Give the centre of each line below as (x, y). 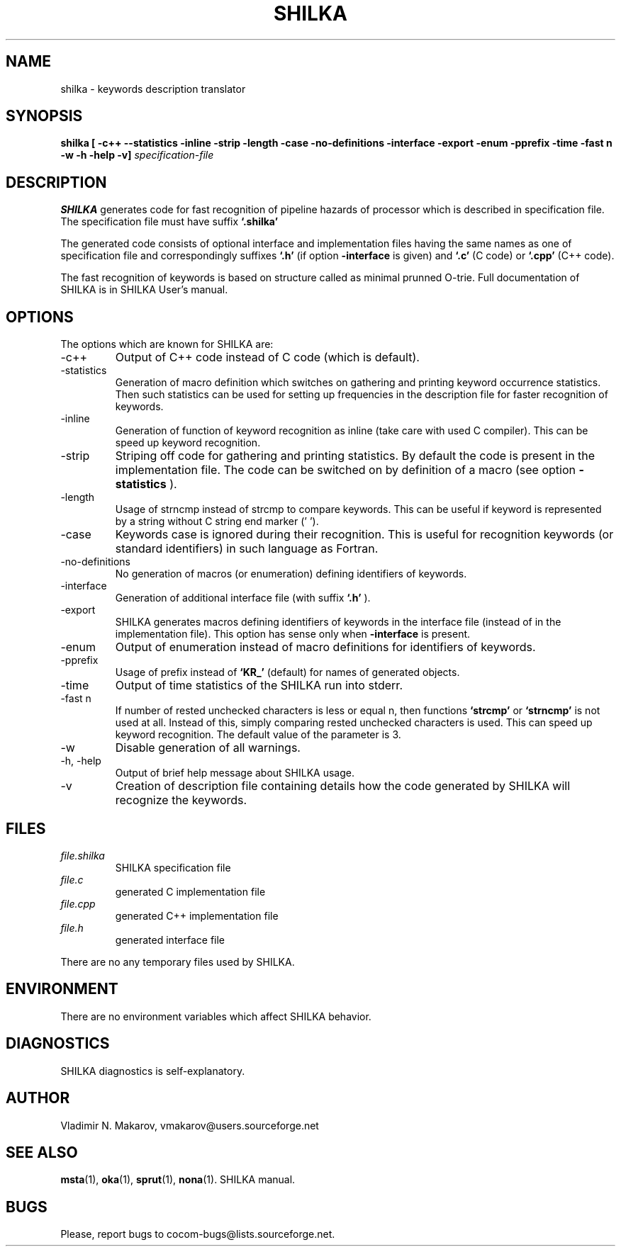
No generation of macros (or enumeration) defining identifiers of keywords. (291, 574)
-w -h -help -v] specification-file (137, 155)
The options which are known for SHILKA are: (167, 344)
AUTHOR (38, 1098)
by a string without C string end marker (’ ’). (217, 521)
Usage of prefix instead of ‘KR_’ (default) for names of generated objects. (287, 672)
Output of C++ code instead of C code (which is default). (267, 357)
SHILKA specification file (173, 867)
